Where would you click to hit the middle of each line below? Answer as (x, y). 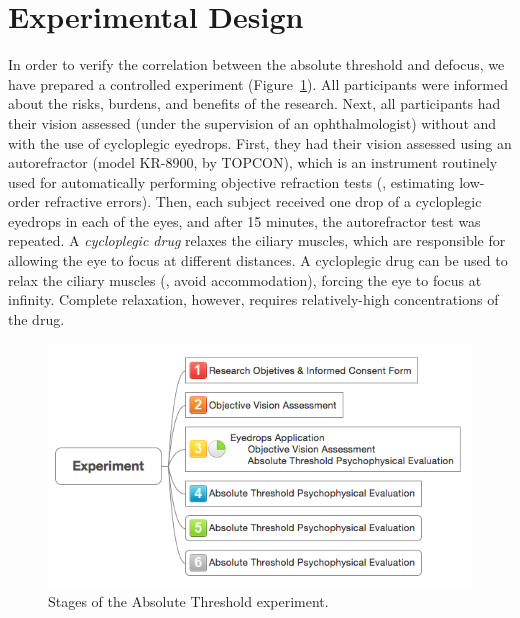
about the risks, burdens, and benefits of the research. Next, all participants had (254, 103)
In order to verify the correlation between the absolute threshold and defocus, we (256, 64)
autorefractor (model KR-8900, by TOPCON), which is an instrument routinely (253, 162)
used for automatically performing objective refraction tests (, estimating (231, 181)
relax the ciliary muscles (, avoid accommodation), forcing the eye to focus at (245, 279)
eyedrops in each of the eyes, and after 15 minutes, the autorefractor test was (244, 220)
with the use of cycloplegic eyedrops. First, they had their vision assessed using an (260, 142)
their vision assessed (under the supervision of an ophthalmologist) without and (252, 122)
